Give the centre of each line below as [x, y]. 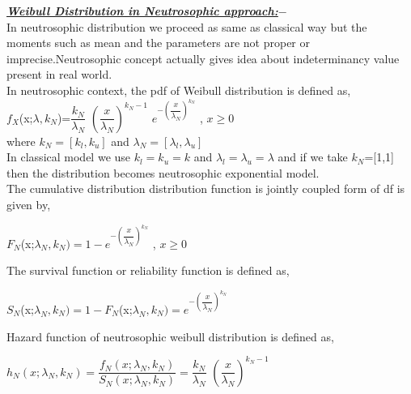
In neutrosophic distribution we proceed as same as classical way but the [187, 26]
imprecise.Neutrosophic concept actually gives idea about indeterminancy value [203, 58]
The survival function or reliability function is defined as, [148, 270]
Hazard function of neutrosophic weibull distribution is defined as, [170, 336]
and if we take [313, 157]
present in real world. [59, 74]
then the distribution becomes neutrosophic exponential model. [163, 172]
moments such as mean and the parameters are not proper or [159, 43]
